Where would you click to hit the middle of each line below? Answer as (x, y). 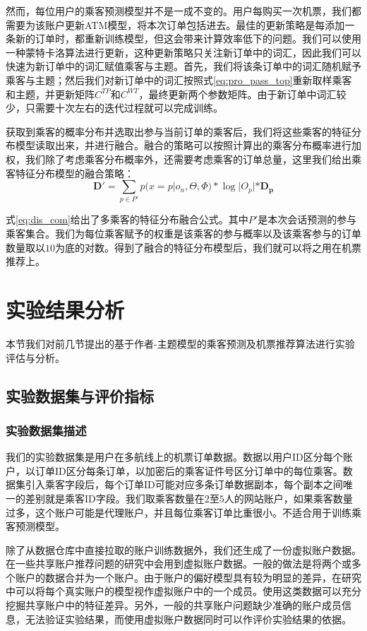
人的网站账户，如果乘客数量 (288, 498)
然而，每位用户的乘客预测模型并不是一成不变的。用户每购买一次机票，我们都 (183, 11)
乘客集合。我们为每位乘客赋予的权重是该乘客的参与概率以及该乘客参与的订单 (183, 234)
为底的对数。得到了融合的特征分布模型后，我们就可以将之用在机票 (208, 247)
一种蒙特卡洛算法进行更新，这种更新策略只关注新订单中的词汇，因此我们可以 (183, 52)
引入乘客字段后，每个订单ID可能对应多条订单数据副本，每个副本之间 (184, 484)
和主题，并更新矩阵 (50, 94)
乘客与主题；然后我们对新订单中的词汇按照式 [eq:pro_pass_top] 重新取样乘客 (179, 79)
